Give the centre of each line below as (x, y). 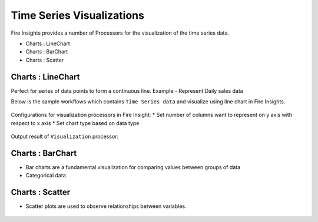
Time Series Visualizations (77, 15)
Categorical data (46, 176)
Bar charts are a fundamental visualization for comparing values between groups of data (133, 167)
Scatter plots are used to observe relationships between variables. (106, 206)
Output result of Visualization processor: (65, 137)
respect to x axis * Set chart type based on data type (75, 123)
